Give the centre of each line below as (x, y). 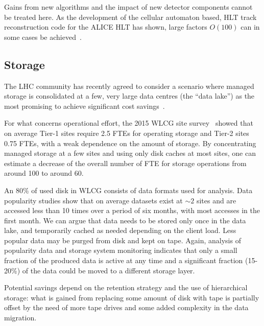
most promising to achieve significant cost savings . (85, 106)
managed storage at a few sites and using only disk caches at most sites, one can (130, 153)
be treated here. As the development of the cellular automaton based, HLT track (130, 17)
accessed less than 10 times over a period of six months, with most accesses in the (132, 210)
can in (250, 27)
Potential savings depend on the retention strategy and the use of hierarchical (126, 287)
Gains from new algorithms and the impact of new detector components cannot (128, 7)
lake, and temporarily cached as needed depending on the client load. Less (120, 230)
